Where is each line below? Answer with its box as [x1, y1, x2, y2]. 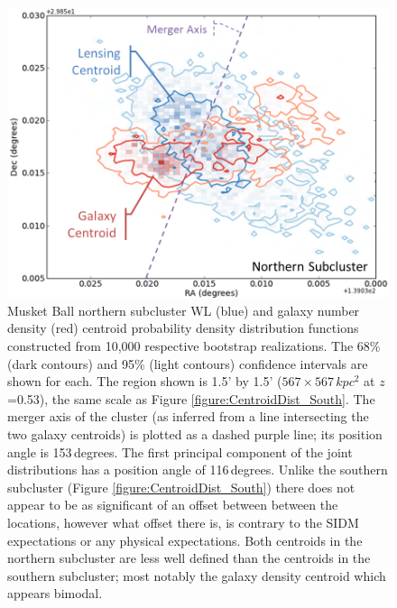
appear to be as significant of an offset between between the [7, 495, 338, 514]
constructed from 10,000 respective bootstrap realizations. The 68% [7, 336, 381, 355]
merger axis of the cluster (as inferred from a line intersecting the [7, 407, 369, 426]
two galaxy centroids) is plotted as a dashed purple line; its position [7, 424, 383, 443]
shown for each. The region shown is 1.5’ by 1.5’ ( [7, 372, 282, 391]
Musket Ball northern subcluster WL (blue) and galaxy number [7, 300, 360, 319]
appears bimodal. [7, 584, 103, 603]
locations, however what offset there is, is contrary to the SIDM [7, 512, 359, 531]
